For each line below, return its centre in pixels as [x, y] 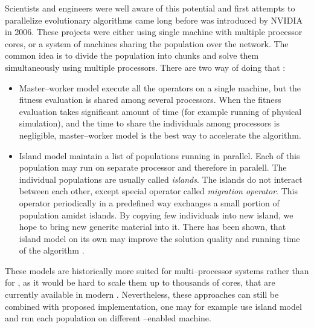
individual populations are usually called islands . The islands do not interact [161, 179]
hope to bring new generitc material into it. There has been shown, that [152, 227]
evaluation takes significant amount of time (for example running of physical [160, 111]
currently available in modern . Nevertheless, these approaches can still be [142, 294]
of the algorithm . [52, 250]
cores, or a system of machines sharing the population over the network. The [147, 43]
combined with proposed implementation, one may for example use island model [153, 306]
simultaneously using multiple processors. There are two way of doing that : [145, 67]
